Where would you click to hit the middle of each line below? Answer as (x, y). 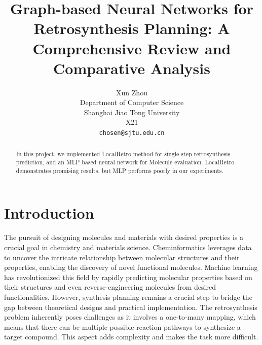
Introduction (49, 213)
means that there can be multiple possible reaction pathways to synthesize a (122, 326)
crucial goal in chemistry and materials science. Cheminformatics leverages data (128, 247)
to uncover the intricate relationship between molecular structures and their (122, 257)
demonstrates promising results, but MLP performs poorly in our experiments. (120, 170)
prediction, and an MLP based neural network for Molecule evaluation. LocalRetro (125, 162)
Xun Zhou (132, 92)
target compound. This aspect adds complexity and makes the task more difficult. (131, 337)
